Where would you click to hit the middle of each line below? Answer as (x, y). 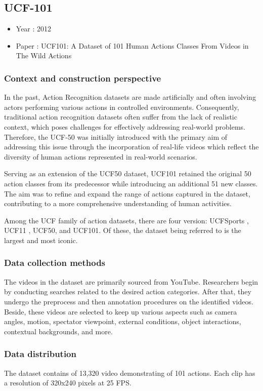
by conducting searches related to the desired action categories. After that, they (128, 291)
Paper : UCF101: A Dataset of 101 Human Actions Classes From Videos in (132, 45)
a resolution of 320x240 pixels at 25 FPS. (68, 383)
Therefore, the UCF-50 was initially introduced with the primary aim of (116, 136)
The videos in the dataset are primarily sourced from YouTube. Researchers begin (131, 281)
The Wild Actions (44, 55)
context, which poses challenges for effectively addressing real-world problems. (125, 126)
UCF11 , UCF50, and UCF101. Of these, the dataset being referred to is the (123, 230)
